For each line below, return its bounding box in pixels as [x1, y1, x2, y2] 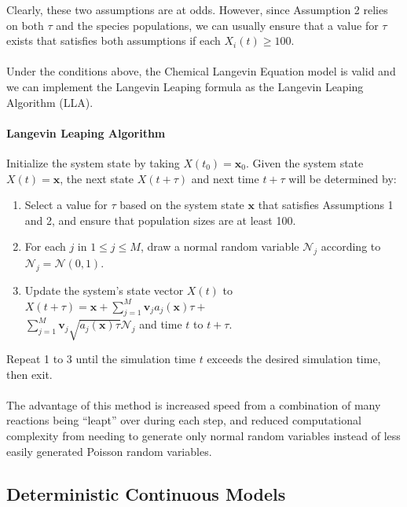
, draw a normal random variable [140, 238, 299, 255]
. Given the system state [246, 154, 364, 171]
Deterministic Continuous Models [6, 481, 286, 505]
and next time [191, 170, 259, 186]
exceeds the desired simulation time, [207, 351, 381, 367]
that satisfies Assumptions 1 [258, 197, 394, 213]
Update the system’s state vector [24, 281, 184, 298]
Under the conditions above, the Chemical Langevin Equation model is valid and [6, 63, 396, 79]
